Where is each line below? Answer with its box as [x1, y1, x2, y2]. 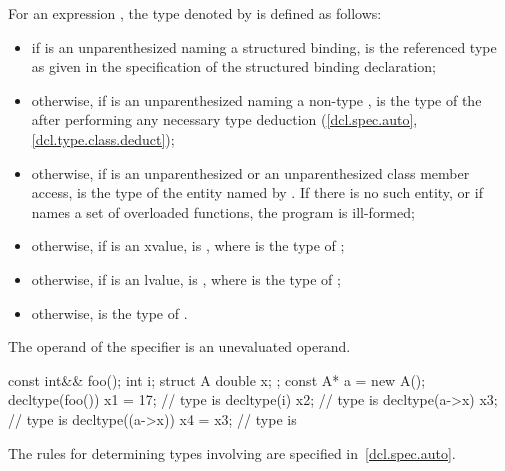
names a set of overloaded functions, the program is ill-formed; [31, 201, 415, 222]
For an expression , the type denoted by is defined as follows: [8, 3, 382, 23]
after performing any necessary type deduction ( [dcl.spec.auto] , [31, 109, 418, 130]
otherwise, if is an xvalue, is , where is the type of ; [31, 235, 345, 256]
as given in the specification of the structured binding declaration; [31, 56, 436, 77]
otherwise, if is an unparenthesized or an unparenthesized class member [31, 162, 470, 183]
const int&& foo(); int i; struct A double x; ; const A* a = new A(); [8, 369, 426, 390]
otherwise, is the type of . [31, 302, 188, 323]
